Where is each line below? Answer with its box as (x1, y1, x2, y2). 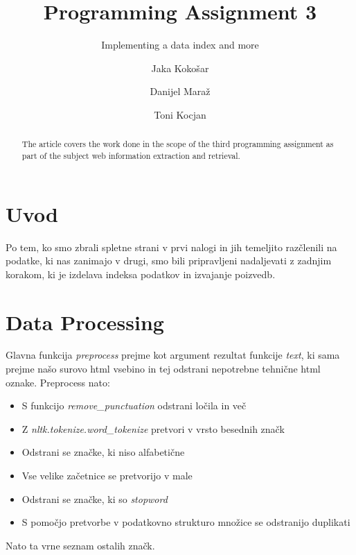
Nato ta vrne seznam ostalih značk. (6, 538, 155, 552)
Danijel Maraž (150, 84, 211, 99)
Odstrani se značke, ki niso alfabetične (21, 445, 185, 459)
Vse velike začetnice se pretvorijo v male (21, 468, 193, 483)
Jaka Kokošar (151, 60, 209, 75)
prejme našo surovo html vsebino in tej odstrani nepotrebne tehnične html (6, 361, 321, 376)
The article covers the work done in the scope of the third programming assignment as (21, 138, 334, 150)
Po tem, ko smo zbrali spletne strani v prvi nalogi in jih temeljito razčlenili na (6, 239, 337, 254)
